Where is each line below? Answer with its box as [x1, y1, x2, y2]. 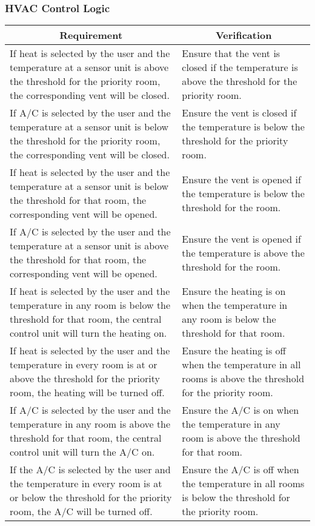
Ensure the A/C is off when [182, 462, 299, 477]
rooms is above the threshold [182, 371, 305, 386]
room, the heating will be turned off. [10, 385, 165, 400]
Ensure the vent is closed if [182, 106, 297, 120]
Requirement [59, 28, 123, 42]
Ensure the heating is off [182, 343, 286, 358]
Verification [215, 28, 272, 42]
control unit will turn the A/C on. [10, 445, 155, 459]
